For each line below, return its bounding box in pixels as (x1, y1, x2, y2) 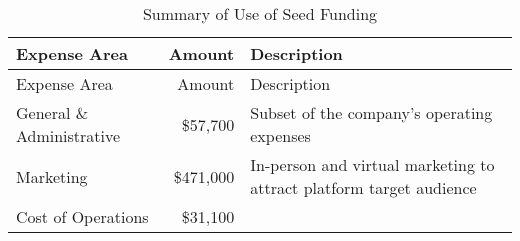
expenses (250, 124, 311, 147)
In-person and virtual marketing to (250, 153, 495, 176)
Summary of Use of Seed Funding (142, 2, 378, 25)
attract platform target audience (250, 176, 477, 199)
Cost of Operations (16, 205, 149, 228)
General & (16, 101, 89, 124)
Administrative (16, 124, 121, 147)
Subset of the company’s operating (250, 101, 493, 124)
